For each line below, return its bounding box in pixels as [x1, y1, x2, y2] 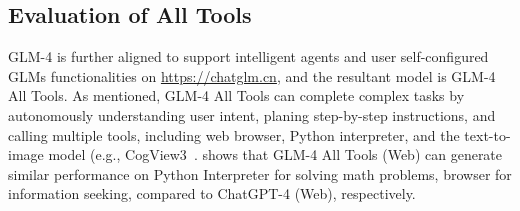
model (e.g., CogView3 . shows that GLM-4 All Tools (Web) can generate [48, 144, 503, 165]
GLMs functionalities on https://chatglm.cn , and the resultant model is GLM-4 [8, 65, 496, 86]
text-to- [464, 124, 511, 145]
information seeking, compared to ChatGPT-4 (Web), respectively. [8, 183, 416, 204]
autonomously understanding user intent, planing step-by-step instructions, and [8, 104, 496, 125]
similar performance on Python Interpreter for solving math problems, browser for [8, 163, 512, 184]
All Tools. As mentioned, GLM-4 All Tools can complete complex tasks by [8, 85, 465, 106]
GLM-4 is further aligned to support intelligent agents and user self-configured [8, 46, 489, 67]
